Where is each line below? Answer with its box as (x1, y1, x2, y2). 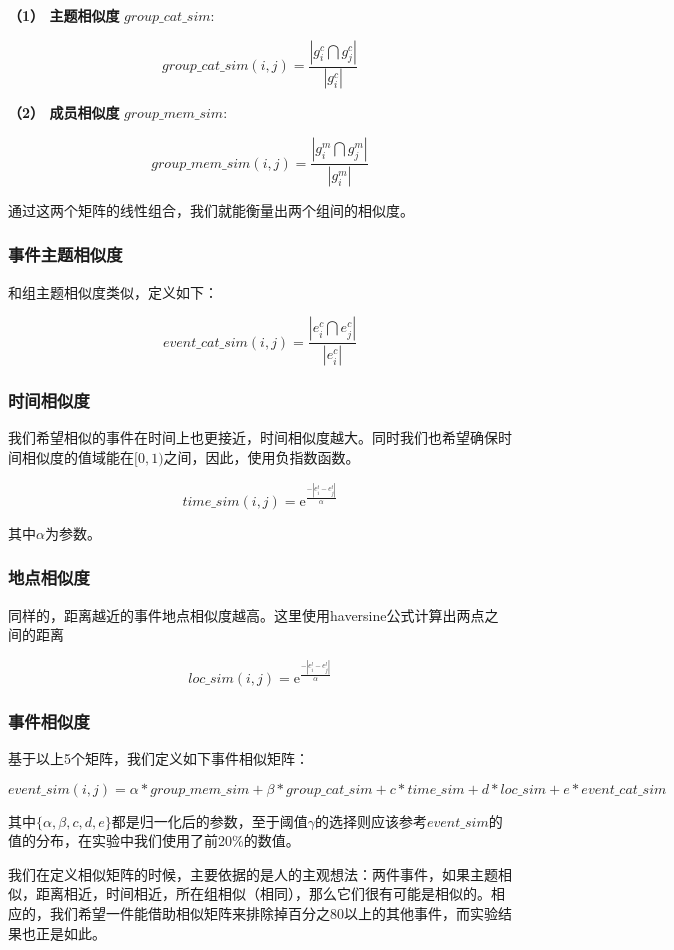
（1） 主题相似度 (8, 5, 120, 25)
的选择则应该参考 (314, 810, 427, 831)
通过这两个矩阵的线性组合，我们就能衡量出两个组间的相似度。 (8, 199, 414, 220)
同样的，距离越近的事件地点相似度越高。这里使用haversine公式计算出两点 (8, 604, 485, 625)
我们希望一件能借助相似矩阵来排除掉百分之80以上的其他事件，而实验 (49, 903, 498, 923)
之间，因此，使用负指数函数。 (163, 447, 360, 468)
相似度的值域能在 (21, 447, 134, 468)
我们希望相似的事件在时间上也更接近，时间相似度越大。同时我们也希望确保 (8, 427, 498, 448)
